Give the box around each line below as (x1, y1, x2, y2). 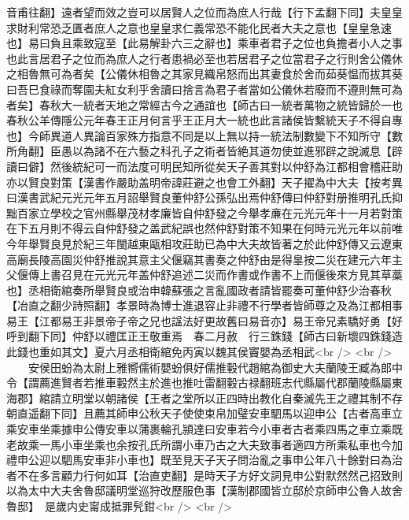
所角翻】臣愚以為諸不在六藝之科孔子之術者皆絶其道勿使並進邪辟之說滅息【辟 (6, 143, 403, 159)
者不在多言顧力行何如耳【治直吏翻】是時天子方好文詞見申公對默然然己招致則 (6, 466, 403, 483)
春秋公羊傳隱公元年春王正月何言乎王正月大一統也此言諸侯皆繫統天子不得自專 (6, 112, 403, 128)
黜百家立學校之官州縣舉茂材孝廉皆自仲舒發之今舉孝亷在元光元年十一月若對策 (6, 204, 403, 221)
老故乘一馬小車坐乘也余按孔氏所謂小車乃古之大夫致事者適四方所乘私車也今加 (6, 436, 403, 452)
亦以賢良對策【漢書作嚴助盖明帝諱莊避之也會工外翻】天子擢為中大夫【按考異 (6, 173, 403, 190)
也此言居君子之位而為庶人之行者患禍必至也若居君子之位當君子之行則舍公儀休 (6, 50, 403, 66)
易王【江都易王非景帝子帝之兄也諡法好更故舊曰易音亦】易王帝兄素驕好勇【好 (6, 312, 403, 329)
